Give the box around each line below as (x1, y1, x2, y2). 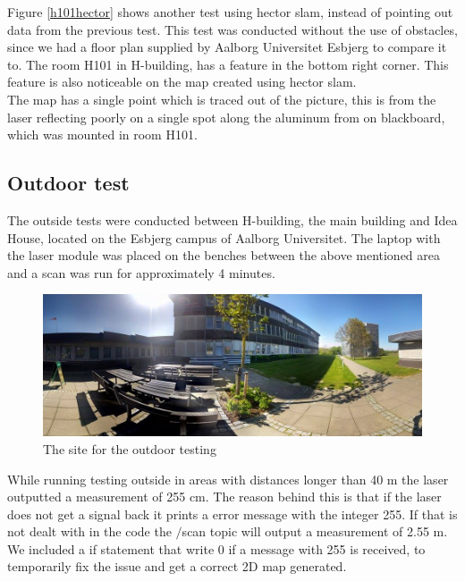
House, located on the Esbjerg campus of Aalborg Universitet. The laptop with (7, 228, 441, 247)
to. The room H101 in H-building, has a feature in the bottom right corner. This (7, 55, 449, 73)
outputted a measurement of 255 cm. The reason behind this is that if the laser (7, 487, 442, 506)
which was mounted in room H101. (7, 125, 198, 144)
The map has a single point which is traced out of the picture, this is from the (7, 89, 436, 108)
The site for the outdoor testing (43, 439, 216, 458)
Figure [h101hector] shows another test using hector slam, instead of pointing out (7, 3, 453, 21)
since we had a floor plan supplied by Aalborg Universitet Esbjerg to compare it (7, 38, 447, 56)
